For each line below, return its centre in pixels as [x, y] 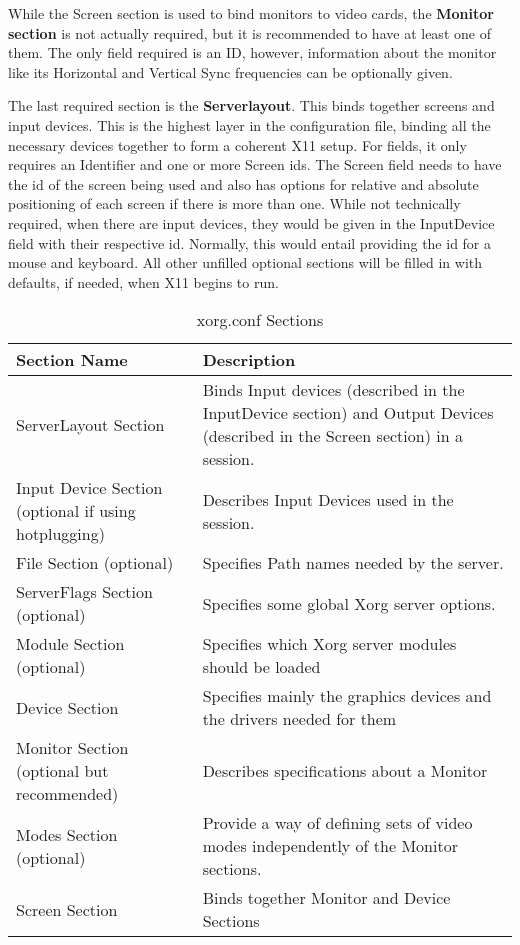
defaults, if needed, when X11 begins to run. [143, 281]
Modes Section [67, 834]
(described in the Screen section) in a [332, 436]
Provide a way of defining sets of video [337, 823]
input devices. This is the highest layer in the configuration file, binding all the [249, 124]
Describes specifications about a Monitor [345, 771]
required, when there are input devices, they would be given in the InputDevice [251, 222]
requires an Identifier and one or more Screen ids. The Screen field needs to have [255, 164]
